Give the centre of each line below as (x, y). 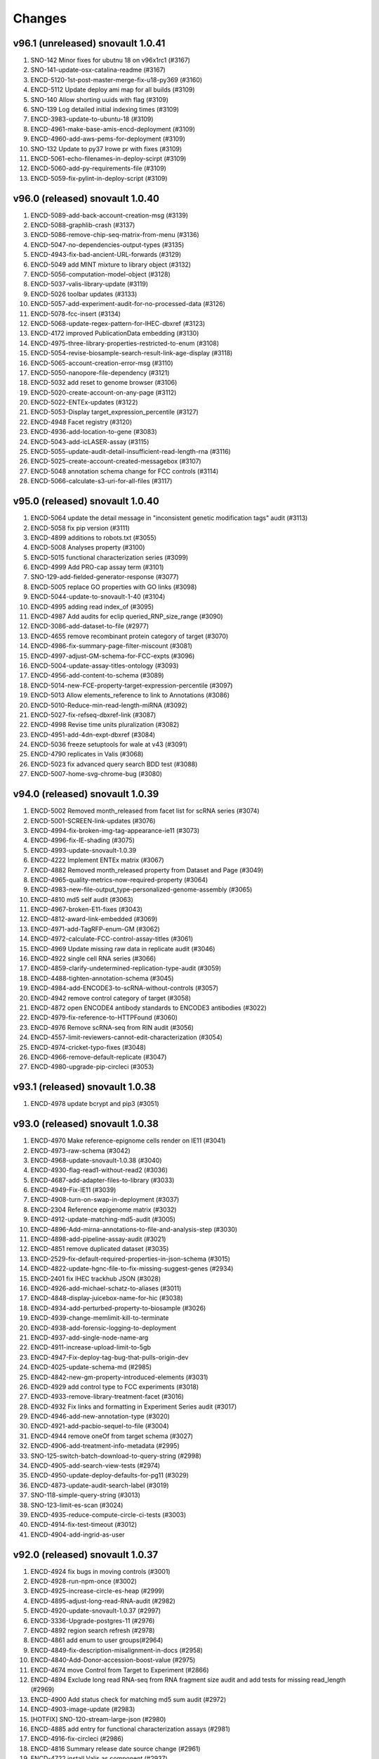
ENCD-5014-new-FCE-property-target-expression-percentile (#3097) (132, 685)
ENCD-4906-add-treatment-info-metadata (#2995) (105, 1446)
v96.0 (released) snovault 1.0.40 (86, 198)
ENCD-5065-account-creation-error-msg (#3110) (102, 363)
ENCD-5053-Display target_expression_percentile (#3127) (115, 412)
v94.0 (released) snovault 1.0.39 (86, 794)
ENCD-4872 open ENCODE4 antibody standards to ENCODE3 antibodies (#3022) (148, 1008)
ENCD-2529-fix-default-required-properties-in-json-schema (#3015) (131, 1259)
